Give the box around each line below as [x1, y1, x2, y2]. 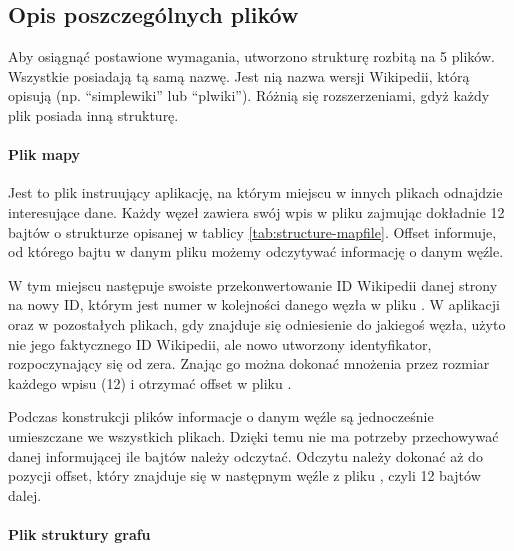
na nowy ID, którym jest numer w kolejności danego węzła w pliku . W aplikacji [8, 294, 500, 315]
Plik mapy [8, 144, 81, 165]
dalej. [8, 484, 42, 505]
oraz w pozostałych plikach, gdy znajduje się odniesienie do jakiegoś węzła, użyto [8, 313, 506, 334]
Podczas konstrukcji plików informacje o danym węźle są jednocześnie [8, 406, 434, 427]
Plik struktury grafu [8, 523, 151, 544]
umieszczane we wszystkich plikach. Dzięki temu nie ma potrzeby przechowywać [8, 425, 499, 446]
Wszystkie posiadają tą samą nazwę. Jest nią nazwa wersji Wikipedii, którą [8, 65, 470, 86]
